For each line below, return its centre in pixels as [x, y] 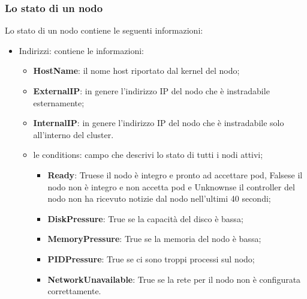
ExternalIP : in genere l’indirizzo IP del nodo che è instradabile [151, 91]
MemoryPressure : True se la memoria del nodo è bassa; [154, 239]
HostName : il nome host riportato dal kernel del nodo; [136, 71]
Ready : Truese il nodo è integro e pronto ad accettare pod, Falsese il [175, 174]
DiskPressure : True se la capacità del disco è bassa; [145, 218]
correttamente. [74, 291]
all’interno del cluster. [73, 134]
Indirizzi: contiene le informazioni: [81, 50]
